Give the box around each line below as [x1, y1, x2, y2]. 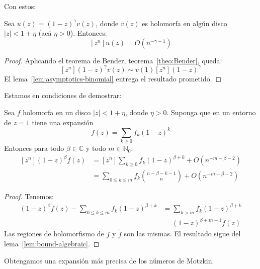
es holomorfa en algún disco [142, 18, 227, 28]
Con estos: [4, 1, 36, 11]
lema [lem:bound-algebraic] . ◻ [4, 238, 100, 249]
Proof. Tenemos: [4, 191, 54, 202]
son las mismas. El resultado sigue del [124, 228, 241, 239]
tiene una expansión [32, 117, 94, 127]
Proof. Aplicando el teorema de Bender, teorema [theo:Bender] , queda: [4, 55, 222, 65]
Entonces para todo [4, 143, 64, 153]
